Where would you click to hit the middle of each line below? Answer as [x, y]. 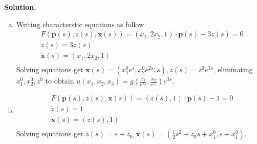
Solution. [20, 7]
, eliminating [233, 69]
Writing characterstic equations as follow [80, 24]
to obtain [60, 81]
